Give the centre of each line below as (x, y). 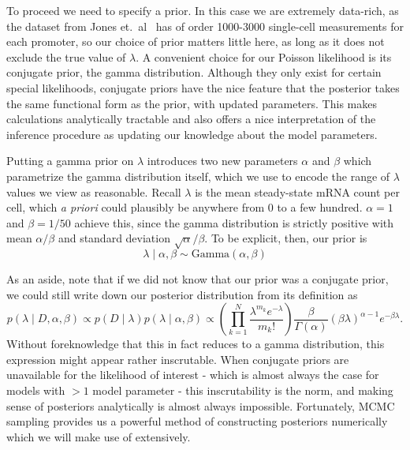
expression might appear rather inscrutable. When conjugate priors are (178, 359)
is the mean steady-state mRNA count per (298, 191)
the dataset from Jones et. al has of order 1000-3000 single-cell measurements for (205, 26)
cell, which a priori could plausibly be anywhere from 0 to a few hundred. (184, 207)
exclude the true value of (66, 56)
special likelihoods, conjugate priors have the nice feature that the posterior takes (203, 87)
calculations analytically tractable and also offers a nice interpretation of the (191, 119)
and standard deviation (114, 238)
